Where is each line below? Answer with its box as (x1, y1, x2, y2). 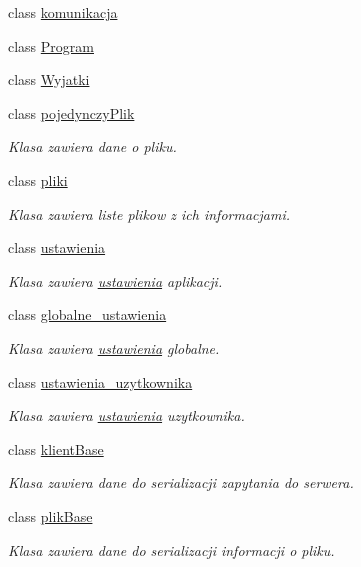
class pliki (8, 169, 68, 190)
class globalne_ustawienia (8, 304, 167, 325)
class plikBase (8, 505, 93, 526)
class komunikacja (8, 2, 118, 22)
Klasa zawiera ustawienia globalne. (8, 337, 220, 358)
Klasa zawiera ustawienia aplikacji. (8, 270, 223, 291)
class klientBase (8, 438, 104, 459)
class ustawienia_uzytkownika (8, 371, 193, 392)
